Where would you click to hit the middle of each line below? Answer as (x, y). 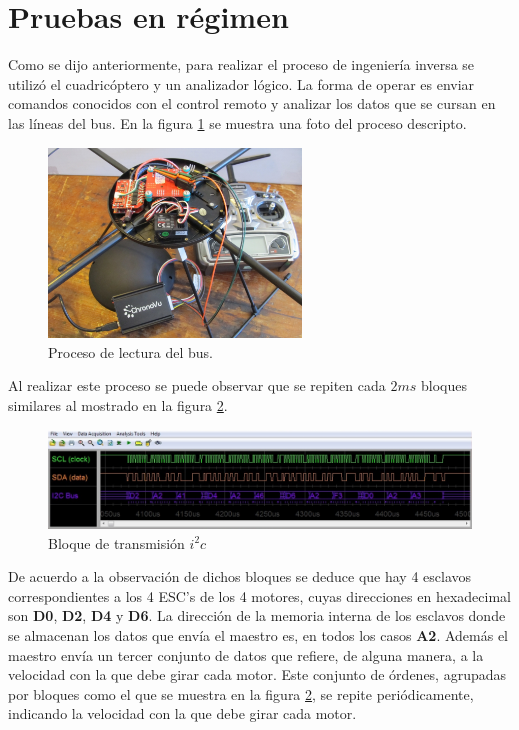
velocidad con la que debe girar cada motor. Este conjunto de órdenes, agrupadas (257, 674)
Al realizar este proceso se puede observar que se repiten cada (197, 385)
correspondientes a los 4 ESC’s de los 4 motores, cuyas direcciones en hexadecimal (259, 595)
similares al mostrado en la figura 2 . (118, 405)
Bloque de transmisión (116, 542)
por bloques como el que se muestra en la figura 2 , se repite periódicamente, (241, 693)
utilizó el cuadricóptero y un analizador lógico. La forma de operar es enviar (241, 83)
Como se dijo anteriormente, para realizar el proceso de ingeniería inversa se (241, 64)
